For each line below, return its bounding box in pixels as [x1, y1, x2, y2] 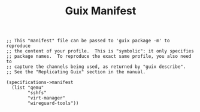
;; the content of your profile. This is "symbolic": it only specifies [6, 48, 195, 54]
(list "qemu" [11, 85, 44, 91]
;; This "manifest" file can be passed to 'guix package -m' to [6, 38, 170, 44]
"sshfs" [28, 90, 47, 96]
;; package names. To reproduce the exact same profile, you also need [6, 54, 192, 60]
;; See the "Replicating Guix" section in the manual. [6, 69, 146, 75]
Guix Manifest [65, 4, 137, 18]
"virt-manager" [28, 95, 66, 101]
